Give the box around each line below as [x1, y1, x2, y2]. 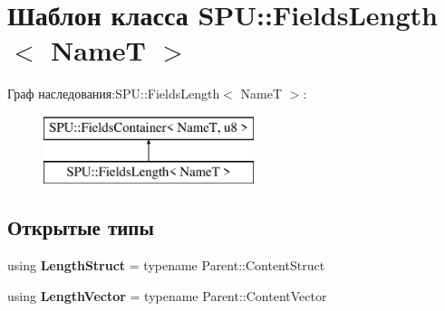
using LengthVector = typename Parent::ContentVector [7, 286, 327, 305]
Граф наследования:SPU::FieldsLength [7, 84, 220, 103]
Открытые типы [7, 213, 154, 241]
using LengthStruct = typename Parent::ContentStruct [7, 256, 325, 275]
